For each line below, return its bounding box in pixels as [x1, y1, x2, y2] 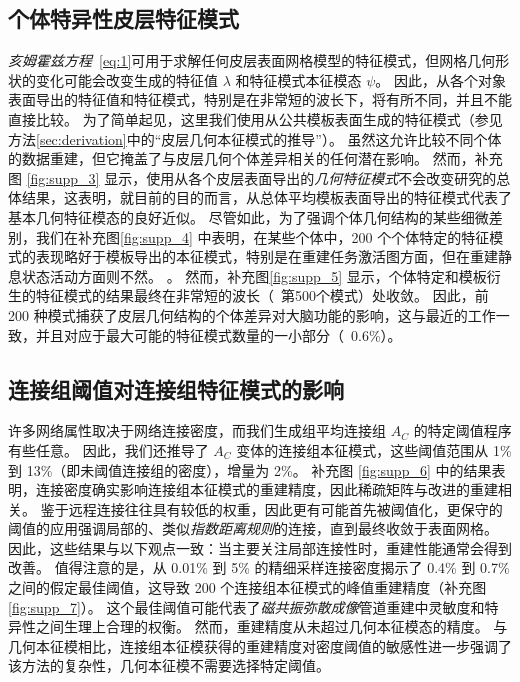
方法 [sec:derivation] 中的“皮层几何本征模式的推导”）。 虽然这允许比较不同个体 [8, 128, 502, 149]
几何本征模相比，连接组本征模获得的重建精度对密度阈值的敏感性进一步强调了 [8, 635, 512, 656]
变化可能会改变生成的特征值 [35, 69, 218, 90]
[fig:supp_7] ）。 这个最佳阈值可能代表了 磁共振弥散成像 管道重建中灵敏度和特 [8, 596, 499, 617]
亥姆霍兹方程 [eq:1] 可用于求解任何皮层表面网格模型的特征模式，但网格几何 [8, 50, 496, 71]
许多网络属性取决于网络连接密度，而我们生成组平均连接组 [8, 420, 386, 441]
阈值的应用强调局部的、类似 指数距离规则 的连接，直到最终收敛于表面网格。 [8, 518, 498, 539]
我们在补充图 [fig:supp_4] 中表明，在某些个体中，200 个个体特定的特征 [35, 226, 490, 247]
